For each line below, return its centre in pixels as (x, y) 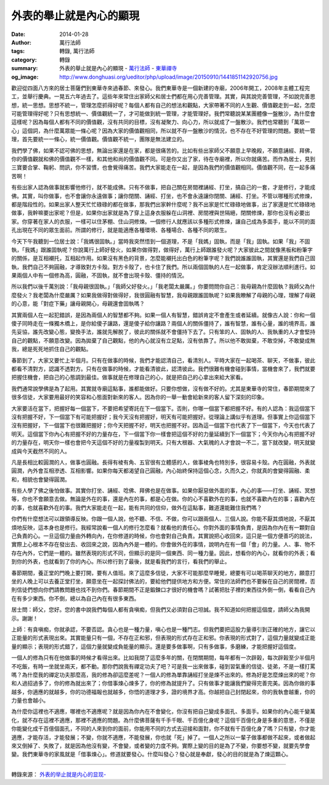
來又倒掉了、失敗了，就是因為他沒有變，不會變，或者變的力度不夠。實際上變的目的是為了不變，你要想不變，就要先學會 (161, 746)
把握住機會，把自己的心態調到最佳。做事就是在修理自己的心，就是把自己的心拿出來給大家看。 (129, 377)
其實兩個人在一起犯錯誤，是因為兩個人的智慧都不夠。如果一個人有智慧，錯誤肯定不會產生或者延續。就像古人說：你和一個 (163, 315)
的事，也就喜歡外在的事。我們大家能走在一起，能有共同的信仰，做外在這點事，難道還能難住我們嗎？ (136, 507)
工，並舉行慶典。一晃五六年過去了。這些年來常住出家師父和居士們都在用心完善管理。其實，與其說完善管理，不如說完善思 (163, 96)
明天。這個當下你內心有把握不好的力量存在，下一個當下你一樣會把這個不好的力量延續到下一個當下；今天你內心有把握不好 (163, 434)
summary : (25, 68)
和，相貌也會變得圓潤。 (41, 479)
